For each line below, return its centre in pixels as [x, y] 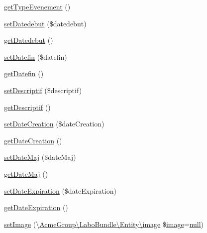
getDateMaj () [26, 174]
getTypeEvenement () [37, 6]
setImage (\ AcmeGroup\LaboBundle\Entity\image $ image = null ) [104, 224]
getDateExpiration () [36, 207]
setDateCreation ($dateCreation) [54, 124]
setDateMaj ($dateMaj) [40, 157]
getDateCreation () [33, 140]
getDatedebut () [29, 40]
